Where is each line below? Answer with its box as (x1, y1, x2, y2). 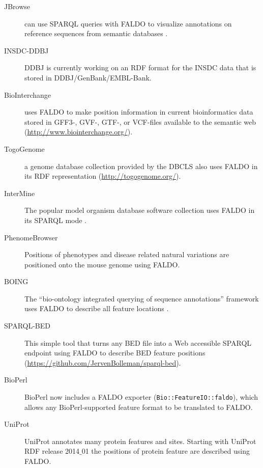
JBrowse (4, 1, 31, 11)
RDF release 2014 (24, 446, 80, 456)
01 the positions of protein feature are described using (81, 446, 250, 456)
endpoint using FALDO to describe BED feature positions (24, 347, 206, 358)
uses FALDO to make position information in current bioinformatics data (24, 106, 253, 117)
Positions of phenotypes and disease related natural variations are (24, 249, 229, 260)
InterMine (4, 187, 35, 198)
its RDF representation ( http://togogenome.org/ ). (24, 171, 181, 181)
